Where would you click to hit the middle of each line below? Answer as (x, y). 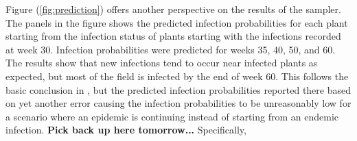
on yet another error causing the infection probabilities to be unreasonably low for (178, 103)
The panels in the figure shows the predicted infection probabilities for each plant (177, 22)
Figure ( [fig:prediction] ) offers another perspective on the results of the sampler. (173, 9)
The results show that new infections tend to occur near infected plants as (162, 63)
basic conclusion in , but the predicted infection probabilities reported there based (178, 89)
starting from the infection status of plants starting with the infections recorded (173, 36)
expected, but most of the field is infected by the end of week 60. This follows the (177, 76)
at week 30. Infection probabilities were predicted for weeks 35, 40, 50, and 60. (171, 49)
